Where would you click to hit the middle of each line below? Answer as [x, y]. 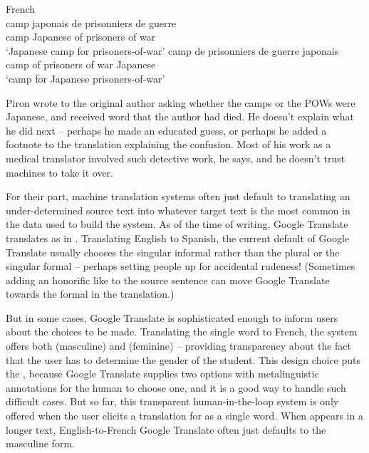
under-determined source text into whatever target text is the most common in [178, 210]
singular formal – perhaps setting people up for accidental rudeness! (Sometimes [181, 266]
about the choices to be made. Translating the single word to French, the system [182, 332]
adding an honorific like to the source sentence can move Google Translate [168, 280]
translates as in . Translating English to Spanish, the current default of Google [178, 238]
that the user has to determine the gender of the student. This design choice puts [183, 359]
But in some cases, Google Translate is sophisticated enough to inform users [172, 317]
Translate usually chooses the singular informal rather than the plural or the [173, 252]
